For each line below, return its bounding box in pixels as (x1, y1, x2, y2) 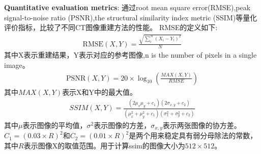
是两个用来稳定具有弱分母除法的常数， (129, 130, 257, 141)
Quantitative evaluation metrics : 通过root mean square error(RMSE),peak (4, 2, 251, 12)
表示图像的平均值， (22, 119, 87, 130)
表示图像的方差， (94, 119, 151, 130)
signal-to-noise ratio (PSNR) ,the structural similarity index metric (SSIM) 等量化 (4, 12, 257, 22)
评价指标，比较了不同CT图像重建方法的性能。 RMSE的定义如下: (4, 22, 218, 33)
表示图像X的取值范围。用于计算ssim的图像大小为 (23, 140, 185, 150)
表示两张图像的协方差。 (162, 119, 241, 130)
